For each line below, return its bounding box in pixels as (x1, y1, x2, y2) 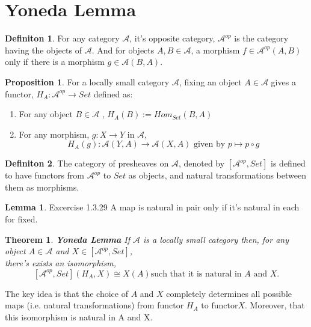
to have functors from (5, 169, 84, 182)
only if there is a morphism (5, 55, 105, 68)
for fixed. (5, 213, 38, 225)
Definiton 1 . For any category (5, 32, 120, 44)
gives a (271, 75, 296, 88)
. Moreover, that (245, 299, 305, 311)
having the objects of (5, 43, 82, 56)
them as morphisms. (5, 180, 79, 193)
